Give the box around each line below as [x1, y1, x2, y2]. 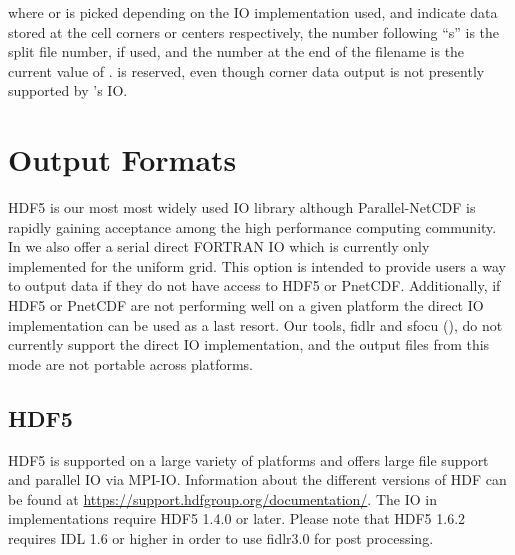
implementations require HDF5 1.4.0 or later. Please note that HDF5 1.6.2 [8, 508, 466, 529]
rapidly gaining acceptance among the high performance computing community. [8, 216, 497, 237]
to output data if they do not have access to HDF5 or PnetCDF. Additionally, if [8, 275, 501, 296]
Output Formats [8, 139, 237, 180]
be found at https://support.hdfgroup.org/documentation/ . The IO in [8, 488, 437, 509]
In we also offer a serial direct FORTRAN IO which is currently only [8, 236, 430, 257]
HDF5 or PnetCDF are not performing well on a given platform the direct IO [8, 295, 484, 316]
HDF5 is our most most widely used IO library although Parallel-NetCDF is [8, 197, 476, 218]
